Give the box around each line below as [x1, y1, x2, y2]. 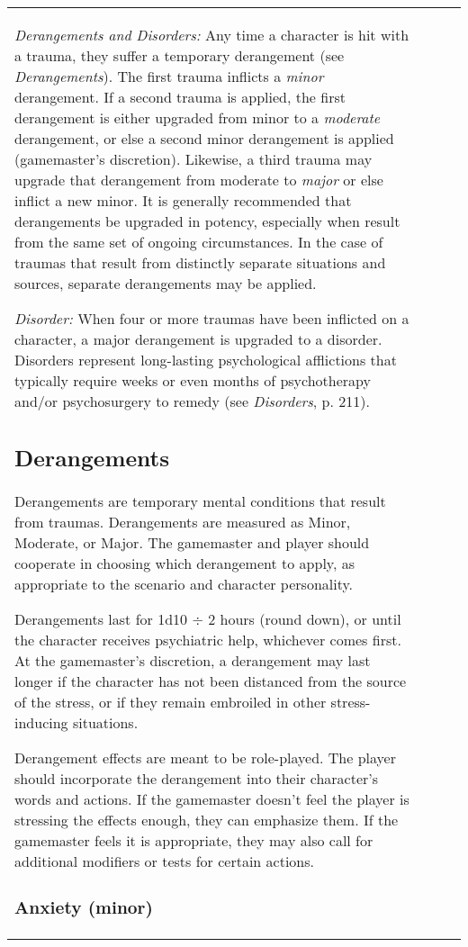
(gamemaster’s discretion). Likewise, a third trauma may [14, 149, 373, 169]
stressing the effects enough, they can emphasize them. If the [14, 808, 399, 830]
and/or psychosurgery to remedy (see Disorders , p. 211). [14, 391, 370, 411]
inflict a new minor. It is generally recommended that [14, 190, 352, 211]
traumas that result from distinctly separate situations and [14, 252, 386, 273]
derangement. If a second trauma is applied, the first [14, 86, 346, 107]
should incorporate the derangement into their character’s [14, 767, 379, 789]
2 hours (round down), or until [208, 608, 401, 629]
